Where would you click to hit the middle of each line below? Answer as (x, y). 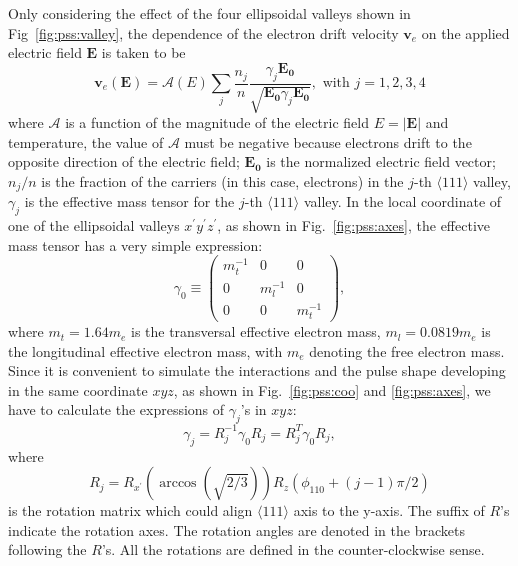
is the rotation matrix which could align (130, 510)
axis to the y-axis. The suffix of (389, 510)
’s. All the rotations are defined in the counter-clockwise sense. (293, 549)
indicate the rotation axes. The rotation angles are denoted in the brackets (236, 529)
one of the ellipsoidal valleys (94, 225)
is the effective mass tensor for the (129, 201)
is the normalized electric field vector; (381, 161)
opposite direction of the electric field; (124, 161)
